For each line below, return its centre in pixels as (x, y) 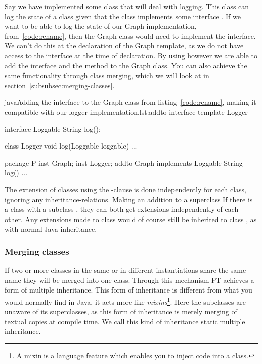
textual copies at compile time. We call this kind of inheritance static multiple (125, 321)
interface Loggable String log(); (53, 129)
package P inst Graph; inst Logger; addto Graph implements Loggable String (124, 162)
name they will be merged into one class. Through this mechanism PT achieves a (129, 280)
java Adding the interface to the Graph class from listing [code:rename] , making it (130, 102)
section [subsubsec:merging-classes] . (60, 85)
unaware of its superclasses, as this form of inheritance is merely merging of (121, 311)
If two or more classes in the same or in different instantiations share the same (125, 270)
